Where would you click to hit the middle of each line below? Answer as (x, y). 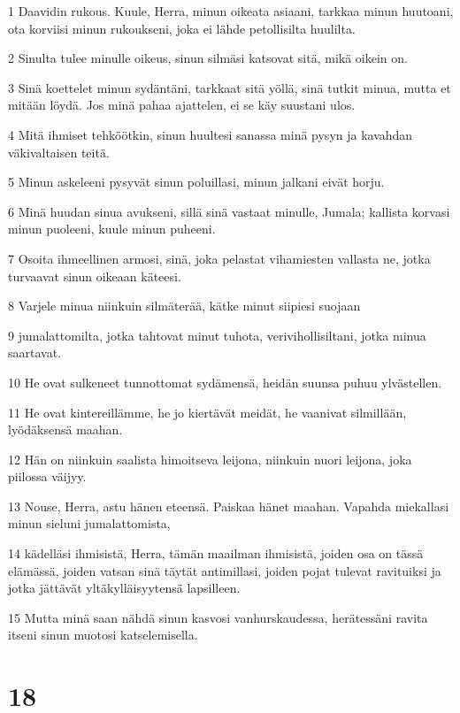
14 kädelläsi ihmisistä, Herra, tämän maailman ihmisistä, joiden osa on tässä (216, 553)
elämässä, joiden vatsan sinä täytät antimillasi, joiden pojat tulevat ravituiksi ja (225, 570)
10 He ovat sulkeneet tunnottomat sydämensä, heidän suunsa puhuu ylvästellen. (225, 382)
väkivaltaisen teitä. (59, 152)
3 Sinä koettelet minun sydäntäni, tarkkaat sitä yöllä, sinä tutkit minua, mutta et (230, 87)
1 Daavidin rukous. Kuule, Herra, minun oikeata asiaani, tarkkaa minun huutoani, (231, 11)
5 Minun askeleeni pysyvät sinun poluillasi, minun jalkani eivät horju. (196, 182)
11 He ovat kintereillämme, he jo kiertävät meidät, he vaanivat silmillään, (207, 412)
